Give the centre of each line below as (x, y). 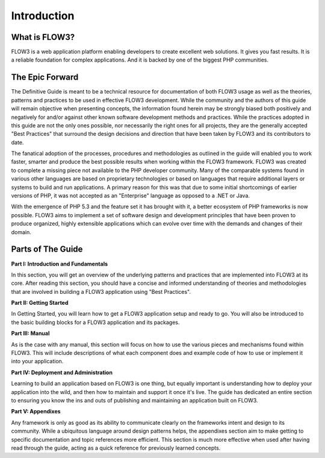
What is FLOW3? (43, 37)
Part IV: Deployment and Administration (62, 372)
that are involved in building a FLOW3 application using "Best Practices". (101, 291)
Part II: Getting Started (40, 303)
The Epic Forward (45, 78)
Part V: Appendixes (36, 412)
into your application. (37, 361)
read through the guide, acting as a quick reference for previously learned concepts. (116, 448)
